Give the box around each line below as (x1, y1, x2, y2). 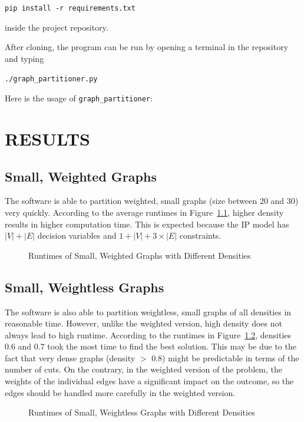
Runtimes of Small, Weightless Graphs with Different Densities (28, 406, 255, 418)
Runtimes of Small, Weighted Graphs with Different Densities (28, 249, 251, 261)
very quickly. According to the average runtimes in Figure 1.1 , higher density (5, 206, 284, 218)
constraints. (179, 229, 222, 242)
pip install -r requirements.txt (5, 4, 136, 12)
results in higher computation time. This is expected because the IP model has (5, 217, 289, 230)
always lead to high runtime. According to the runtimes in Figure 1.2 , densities (5, 328, 292, 341)
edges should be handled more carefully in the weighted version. (5, 386, 236, 398)
